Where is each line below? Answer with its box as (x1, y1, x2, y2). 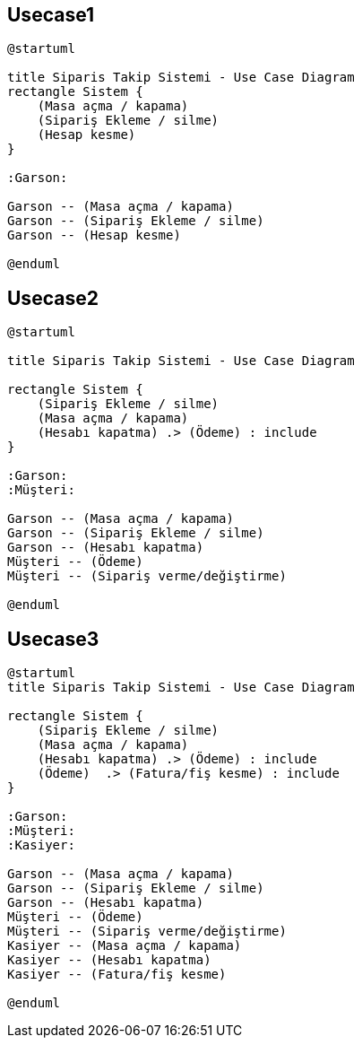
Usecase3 (7, 627, 99, 650)
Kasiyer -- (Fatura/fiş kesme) (7, 967, 227, 982)
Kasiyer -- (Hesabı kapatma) (7, 953, 211, 968)
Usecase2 (7, 286, 99, 309)
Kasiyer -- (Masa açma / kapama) (7, 938, 242, 954)
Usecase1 (7, 4, 95, 26)
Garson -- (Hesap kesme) (7, 228, 181, 243)
